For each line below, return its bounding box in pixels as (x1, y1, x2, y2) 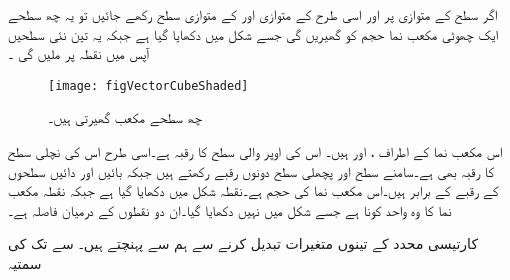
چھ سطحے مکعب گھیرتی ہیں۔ (48, 107, 202, 128)
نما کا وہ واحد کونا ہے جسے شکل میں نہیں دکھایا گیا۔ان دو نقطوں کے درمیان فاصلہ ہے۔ (8, 199, 452, 220)
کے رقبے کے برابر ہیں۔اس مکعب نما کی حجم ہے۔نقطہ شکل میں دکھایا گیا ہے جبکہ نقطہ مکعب (8, 180, 499, 201)
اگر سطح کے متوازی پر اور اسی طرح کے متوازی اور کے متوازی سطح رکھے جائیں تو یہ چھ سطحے (8, 4, 498, 24)
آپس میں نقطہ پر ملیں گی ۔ (8, 43, 150, 64)
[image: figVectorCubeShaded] (48, 78, 249, 93)
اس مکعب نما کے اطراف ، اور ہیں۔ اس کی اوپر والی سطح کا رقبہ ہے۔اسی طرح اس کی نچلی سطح (8, 141, 503, 162)
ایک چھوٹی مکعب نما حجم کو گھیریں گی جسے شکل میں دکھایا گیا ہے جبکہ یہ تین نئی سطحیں (8, 23, 499, 44)
